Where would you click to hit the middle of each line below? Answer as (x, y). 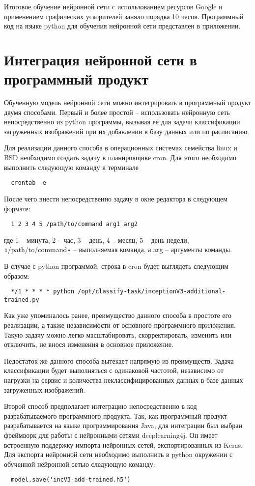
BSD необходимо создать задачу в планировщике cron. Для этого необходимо (120, 157)
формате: (17, 208)
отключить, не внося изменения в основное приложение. (89, 344)
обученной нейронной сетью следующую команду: (80, 464)
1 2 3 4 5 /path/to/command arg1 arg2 (74, 224)
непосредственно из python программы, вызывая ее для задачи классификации (122, 122)
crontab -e (28, 183)
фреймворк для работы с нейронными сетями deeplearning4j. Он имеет (111, 435)
